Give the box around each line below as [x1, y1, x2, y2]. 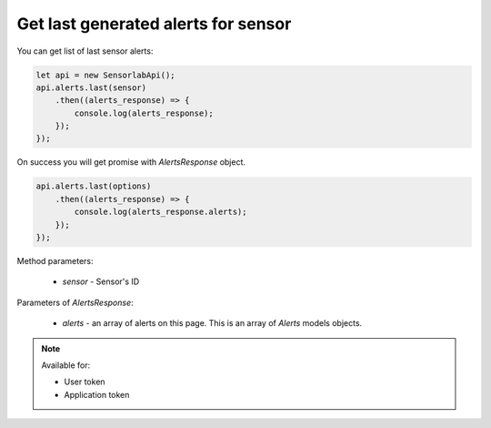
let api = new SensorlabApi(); [35, 69, 176, 80]
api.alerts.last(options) [35, 181, 152, 191]
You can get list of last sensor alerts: [16, 46, 154, 56]
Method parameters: [16, 256, 94, 266]
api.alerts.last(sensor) [35, 82, 147, 93]
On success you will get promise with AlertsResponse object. [16, 157, 245, 168]
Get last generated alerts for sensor [16, 14, 292, 34]
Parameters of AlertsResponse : [16, 297, 134, 308]
